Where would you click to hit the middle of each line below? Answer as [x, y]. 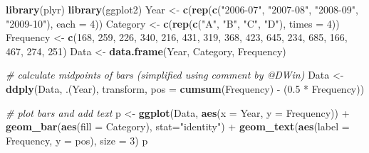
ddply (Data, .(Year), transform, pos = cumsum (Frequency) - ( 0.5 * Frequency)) [185, 88]
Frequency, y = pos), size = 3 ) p [77, 140]
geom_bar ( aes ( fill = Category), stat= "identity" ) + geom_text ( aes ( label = [178, 126]
